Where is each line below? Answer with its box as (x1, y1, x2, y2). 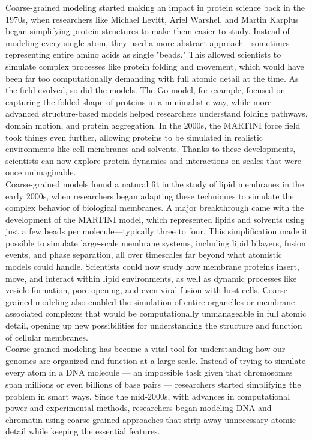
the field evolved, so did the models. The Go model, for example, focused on (5, 84, 286, 96)
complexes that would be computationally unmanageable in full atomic (45, 307, 307, 320)
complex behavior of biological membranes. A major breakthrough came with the (5, 201, 304, 214)
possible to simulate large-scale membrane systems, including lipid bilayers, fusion (5, 236, 306, 249)
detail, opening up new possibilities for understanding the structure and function (5, 319, 302, 332)
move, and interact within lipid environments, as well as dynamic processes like (5, 272, 297, 284)
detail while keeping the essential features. (5, 425, 160, 437)
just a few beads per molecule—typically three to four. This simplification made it (5, 225, 308, 237)
